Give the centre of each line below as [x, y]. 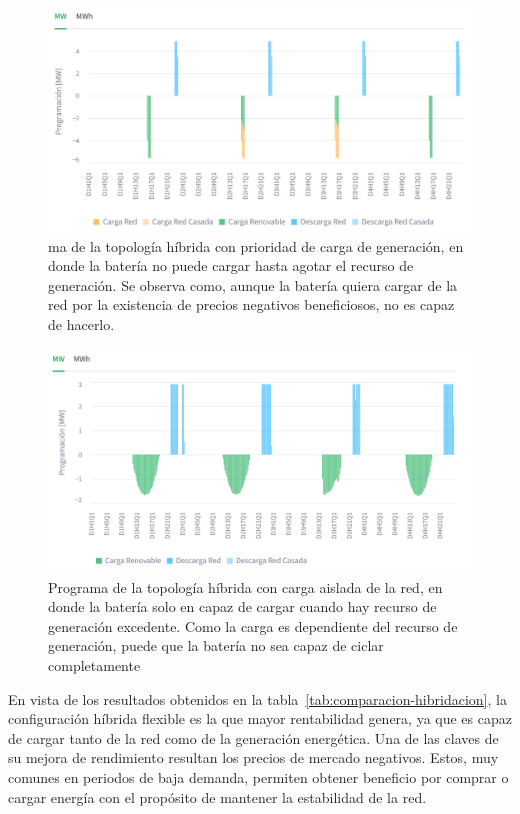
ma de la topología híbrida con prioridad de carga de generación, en [256, 245]
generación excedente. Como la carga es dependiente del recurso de [253, 625]
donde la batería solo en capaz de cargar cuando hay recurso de [242, 606]
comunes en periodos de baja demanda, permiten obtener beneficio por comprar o [258, 776]
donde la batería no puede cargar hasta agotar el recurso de [231, 265]
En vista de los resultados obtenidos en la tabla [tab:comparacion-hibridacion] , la [257, 698]
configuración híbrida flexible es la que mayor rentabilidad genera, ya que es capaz [260, 718]
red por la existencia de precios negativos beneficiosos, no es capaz [251, 304]
